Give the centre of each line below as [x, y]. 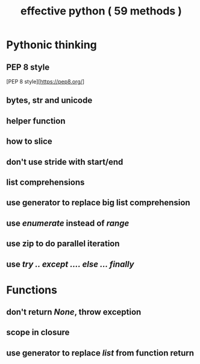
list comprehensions [45, 182]
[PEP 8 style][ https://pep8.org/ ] [45, 82]
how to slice [29, 142]
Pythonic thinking [52, 45]
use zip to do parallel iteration [63, 244]
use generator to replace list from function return [100, 353]
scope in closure [38, 332]
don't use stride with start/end [65, 162]
